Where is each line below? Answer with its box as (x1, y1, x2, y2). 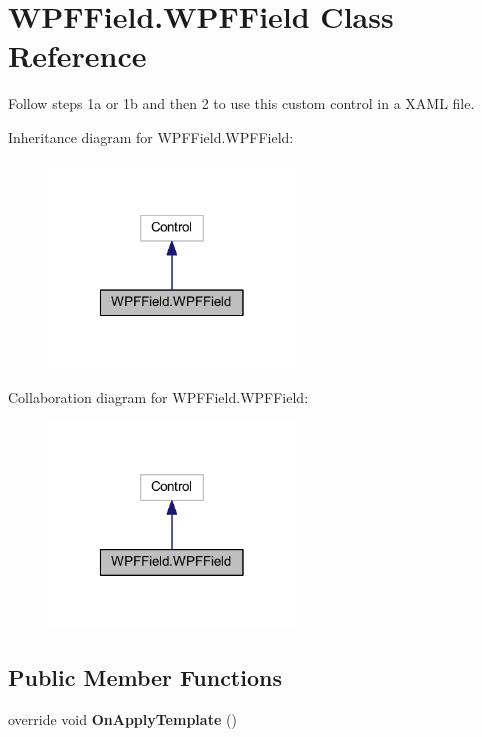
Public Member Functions (8, 662, 282, 693)
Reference (8, 35, 147, 76)
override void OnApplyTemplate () (8, 708, 237, 729)
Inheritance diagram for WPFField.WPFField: (8, 126, 294, 147)
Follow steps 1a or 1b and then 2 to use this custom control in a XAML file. (8, 93, 475, 114)
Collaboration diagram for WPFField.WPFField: (8, 386, 309, 407)
